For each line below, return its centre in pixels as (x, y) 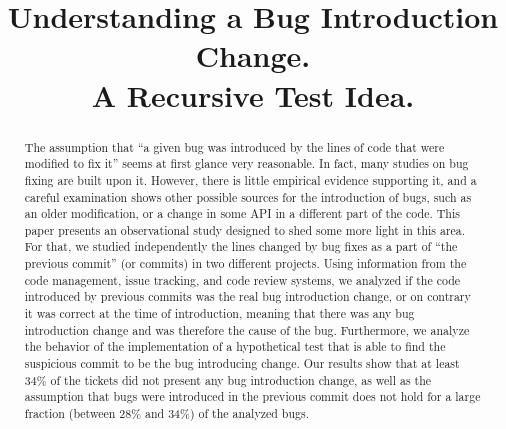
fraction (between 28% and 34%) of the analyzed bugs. (166, 413)
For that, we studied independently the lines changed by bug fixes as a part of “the (241, 246)
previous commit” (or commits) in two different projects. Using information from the (245, 263)
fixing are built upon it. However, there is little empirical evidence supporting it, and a (250, 179)
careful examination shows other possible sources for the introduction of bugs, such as (248, 196)
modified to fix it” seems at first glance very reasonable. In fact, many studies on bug (246, 163)
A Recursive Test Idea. (253, 94)
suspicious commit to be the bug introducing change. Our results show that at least (242, 363)
